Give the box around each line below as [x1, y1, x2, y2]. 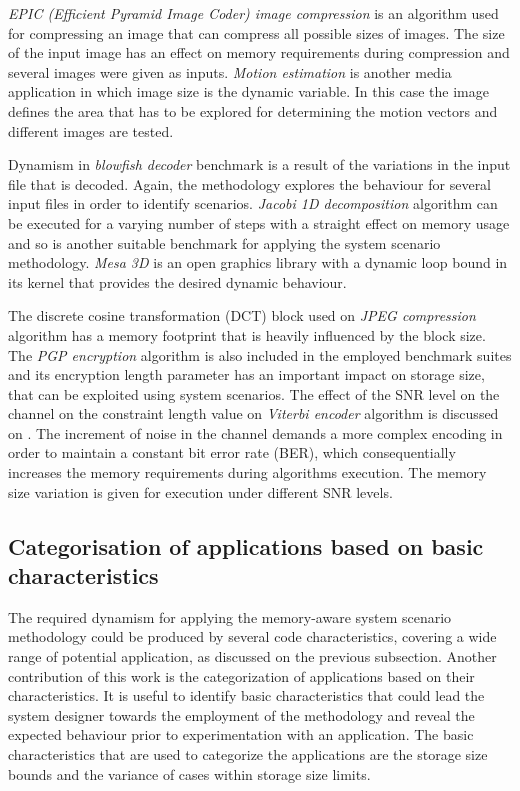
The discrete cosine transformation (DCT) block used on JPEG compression [8, 305, 476, 326]
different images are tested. [8, 120, 174, 141]
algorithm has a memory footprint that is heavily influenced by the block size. [8, 324, 486, 345]
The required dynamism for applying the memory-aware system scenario [8, 606, 452, 627]
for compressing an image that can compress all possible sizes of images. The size [8, 22, 505, 43]
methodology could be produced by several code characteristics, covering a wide [8, 626, 497, 647]
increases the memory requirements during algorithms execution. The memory [8, 462, 487, 483]
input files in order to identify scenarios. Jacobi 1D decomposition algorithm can [8, 193, 498, 214]
